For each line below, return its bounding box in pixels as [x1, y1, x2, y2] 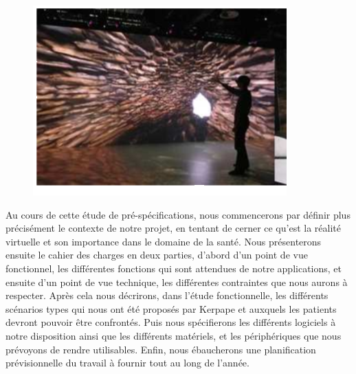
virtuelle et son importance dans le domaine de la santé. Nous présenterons [5, 234, 322, 248]
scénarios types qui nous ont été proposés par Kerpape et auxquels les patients [5, 301, 337, 316]
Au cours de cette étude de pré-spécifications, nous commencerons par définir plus [5, 207, 351, 221]
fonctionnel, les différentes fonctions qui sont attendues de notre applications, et [5, 261, 342, 275]
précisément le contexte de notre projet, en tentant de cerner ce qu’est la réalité [5, 221, 341, 235]
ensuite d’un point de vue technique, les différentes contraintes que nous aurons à [5, 274, 348, 289]
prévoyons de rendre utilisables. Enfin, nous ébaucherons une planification [5, 342, 316, 356]
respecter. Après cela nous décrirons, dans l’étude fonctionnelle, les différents [5, 288, 329, 302]
